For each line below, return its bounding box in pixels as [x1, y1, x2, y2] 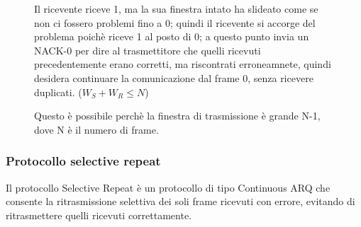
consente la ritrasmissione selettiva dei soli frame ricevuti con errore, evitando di [6, 194, 355, 209]
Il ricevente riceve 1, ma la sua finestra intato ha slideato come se [34, 1, 318, 16]
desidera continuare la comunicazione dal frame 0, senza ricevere [34, 70, 313, 85]
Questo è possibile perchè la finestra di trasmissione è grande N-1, [34, 108, 321, 123]
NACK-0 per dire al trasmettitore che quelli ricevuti [34, 42, 261, 57]
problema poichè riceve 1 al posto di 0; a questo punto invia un [34, 29, 309, 44]
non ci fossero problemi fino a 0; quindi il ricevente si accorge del [34, 15, 316, 30]
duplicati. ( [34, 84, 82, 99]
